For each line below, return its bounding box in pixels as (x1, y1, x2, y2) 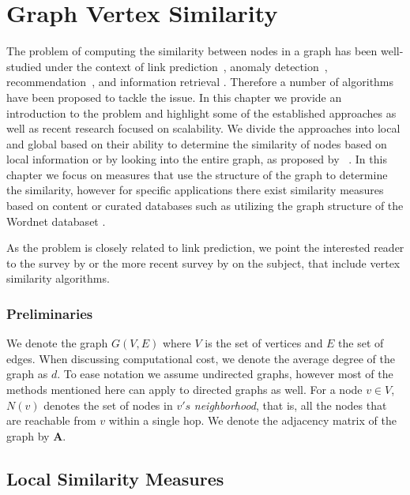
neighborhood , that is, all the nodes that (194, 396, 387, 413)
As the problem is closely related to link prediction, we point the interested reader (6, 239, 404, 256)
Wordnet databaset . (6, 212, 106, 229)
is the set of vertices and (205, 335, 323, 351)
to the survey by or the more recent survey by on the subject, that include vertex (6, 254, 401, 271)
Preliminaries (6, 303, 93, 323)
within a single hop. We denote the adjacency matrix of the (108, 412, 397, 429)
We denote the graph (6, 335, 108, 351)
